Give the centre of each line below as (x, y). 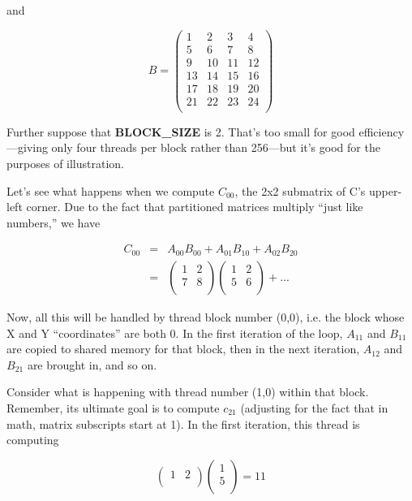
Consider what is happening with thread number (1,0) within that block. (188, 392)
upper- (385, 190)
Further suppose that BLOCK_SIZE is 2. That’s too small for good (181, 131)
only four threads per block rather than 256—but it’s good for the (216, 147)
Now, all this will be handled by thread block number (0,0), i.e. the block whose (206, 316)
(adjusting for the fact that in (314, 407)
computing (33, 440)
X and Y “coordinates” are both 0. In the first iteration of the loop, (175, 333)
